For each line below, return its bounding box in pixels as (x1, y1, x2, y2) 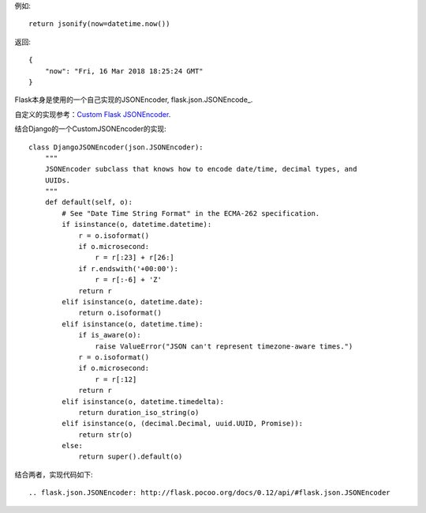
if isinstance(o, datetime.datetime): (62, 220, 212, 229)
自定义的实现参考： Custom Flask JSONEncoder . (14, 109, 171, 119)
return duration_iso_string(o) (78, 408, 200, 417)
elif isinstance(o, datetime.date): (62, 297, 204, 306)
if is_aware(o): (78, 330, 141, 340)
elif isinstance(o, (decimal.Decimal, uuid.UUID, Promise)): (62, 419, 304, 428)
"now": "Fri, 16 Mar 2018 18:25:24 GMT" (44, 66, 204, 75)
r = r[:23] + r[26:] (95, 253, 175, 262)
